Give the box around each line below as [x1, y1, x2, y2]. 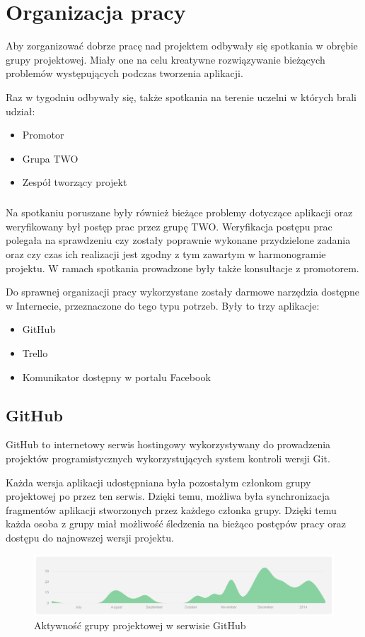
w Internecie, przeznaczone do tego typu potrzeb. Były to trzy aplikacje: [6, 298, 320, 312]
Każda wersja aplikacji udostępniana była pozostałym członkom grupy [6, 474, 311, 489]
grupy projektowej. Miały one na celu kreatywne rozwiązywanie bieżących [6, 52, 325, 66]
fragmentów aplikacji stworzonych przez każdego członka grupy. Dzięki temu [6, 502, 337, 517]
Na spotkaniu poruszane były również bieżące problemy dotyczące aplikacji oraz [6, 205, 353, 220]
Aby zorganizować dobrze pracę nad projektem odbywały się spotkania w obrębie [6, 38, 358, 53]
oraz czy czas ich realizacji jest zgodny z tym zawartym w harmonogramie [6, 247, 326, 262]
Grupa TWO [22, 151, 79, 165]
